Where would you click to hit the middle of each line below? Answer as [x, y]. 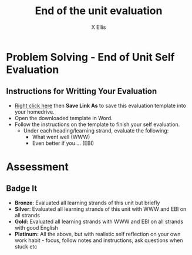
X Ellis [99, 27]
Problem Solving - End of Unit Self [90, 57]
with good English [36, 227]
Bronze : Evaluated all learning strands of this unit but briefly [87, 203]
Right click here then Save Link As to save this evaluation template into [100, 105]
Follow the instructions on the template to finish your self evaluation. [97, 124]
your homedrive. [34, 112]
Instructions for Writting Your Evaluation [82, 92]
